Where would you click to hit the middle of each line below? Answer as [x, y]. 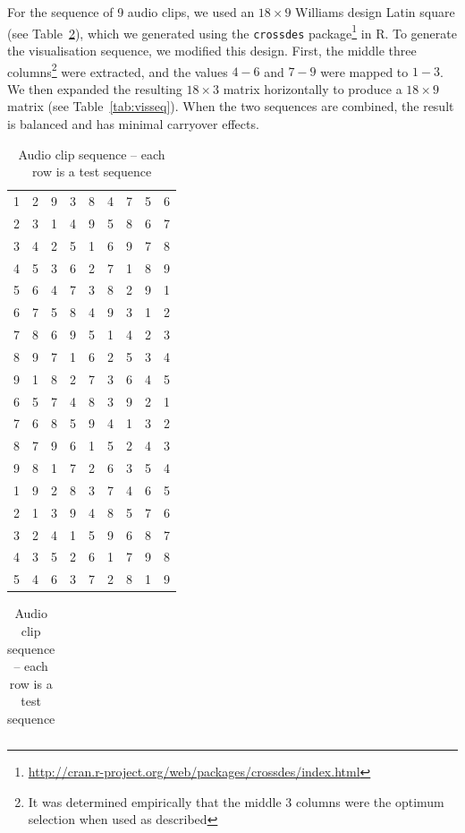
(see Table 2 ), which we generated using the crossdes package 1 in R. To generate [232, 31]
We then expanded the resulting [95, 88]
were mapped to [364, 71]
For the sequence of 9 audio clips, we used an [131, 12]
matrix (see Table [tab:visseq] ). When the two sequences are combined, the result [231, 106]
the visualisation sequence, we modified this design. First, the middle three [212, 50]
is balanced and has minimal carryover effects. [133, 123]
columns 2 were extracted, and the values [118, 70]
